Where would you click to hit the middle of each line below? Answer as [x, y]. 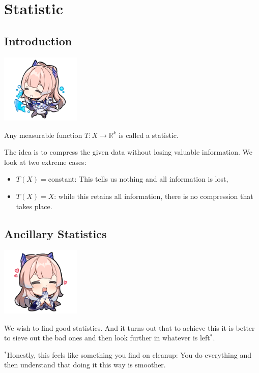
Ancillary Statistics [55, 233]
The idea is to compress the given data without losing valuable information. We [128, 152]
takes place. [34, 206]
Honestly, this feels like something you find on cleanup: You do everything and [129, 354]
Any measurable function [43, 135]
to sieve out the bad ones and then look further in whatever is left [107, 338]
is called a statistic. [149, 135]
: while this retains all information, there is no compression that [154, 196]
